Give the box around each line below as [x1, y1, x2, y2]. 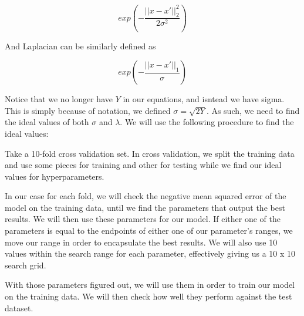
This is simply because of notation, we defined [5, 104, 171, 116]
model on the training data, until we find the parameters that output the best [5, 201, 285, 213]
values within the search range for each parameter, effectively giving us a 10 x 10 [5, 247, 296, 260]
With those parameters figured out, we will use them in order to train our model [5, 278, 295, 291]
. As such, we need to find [206, 104, 300, 116]
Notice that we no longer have [5, 93, 113, 105]
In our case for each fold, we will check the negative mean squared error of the [5, 190, 286, 202]
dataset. [5, 301, 33, 314]
